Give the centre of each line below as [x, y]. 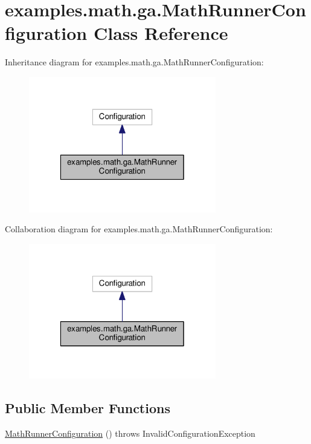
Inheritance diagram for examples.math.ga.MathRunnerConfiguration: [134, 62]
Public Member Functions [88, 408]
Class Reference [161, 33]
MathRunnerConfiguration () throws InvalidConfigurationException [130, 433]
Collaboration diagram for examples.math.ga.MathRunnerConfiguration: [139, 229]
